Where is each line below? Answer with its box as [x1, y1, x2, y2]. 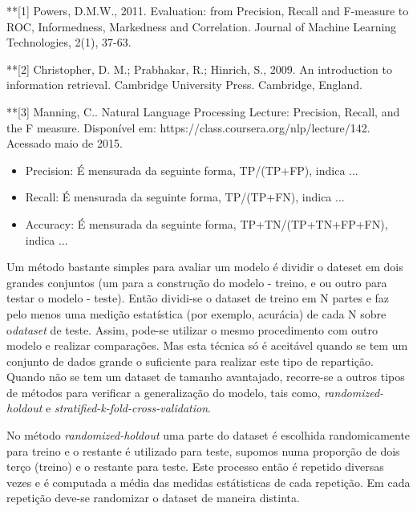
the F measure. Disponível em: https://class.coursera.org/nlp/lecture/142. [6, 119, 370, 136]
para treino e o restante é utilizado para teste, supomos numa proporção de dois [6, 442, 400, 459]
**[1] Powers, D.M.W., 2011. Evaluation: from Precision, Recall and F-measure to [6, 2, 409, 18]
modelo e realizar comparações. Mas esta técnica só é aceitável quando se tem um [6, 337, 408, 354]
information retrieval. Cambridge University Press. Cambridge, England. [6, 76, 362, 93]
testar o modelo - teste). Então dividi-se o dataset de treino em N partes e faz [6, 290, 390, 306]
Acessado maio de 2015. [6, 135, 123, 152]
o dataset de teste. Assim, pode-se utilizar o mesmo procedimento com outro [6, 321, 378, 338]
